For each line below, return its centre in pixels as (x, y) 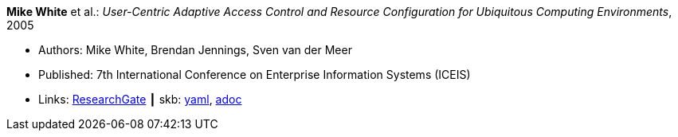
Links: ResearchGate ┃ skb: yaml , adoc (140, 99)
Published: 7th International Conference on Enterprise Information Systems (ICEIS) (255, 74)
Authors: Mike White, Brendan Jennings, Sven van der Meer (195, 50)
